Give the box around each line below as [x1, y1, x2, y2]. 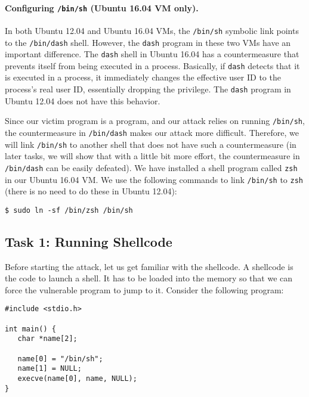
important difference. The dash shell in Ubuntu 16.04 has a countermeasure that [5, 48, 299, 60]
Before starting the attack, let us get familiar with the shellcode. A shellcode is [5, 260, 293, 272]
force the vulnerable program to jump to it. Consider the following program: [5, 283, 284, 296]
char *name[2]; [17, 334, 78, 343]
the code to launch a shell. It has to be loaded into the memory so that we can [5, 272, 293, 284]
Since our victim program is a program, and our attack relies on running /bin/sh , [5, 114, 305, 127]
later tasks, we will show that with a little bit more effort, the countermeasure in [5, 150, 300, 162]
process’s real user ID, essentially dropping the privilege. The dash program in [5, 83, 291, 95]
